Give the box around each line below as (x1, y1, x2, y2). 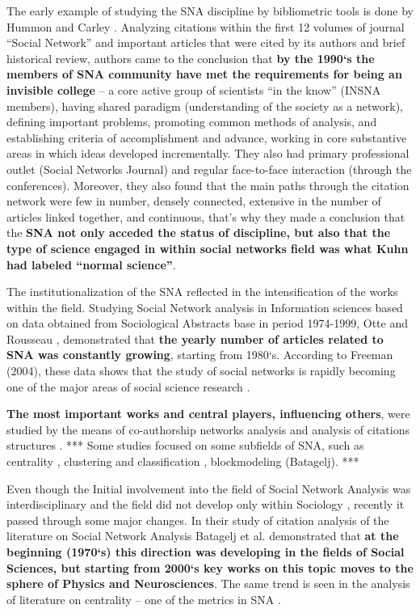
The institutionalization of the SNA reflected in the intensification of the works (6, 283, 398, 300)
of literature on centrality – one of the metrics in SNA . (6, 590, 281, 607)
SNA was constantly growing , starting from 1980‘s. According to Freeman (6, 346, 393, 363)
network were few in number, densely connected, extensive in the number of (6, 192, 381, 209)
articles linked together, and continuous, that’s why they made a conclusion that (6, 208, 405, 225)
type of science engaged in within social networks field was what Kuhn (6, 239, 409, 256)
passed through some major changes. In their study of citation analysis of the (6, 511, 389, 528)
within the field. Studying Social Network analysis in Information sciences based (6, 298, 403, 315)
